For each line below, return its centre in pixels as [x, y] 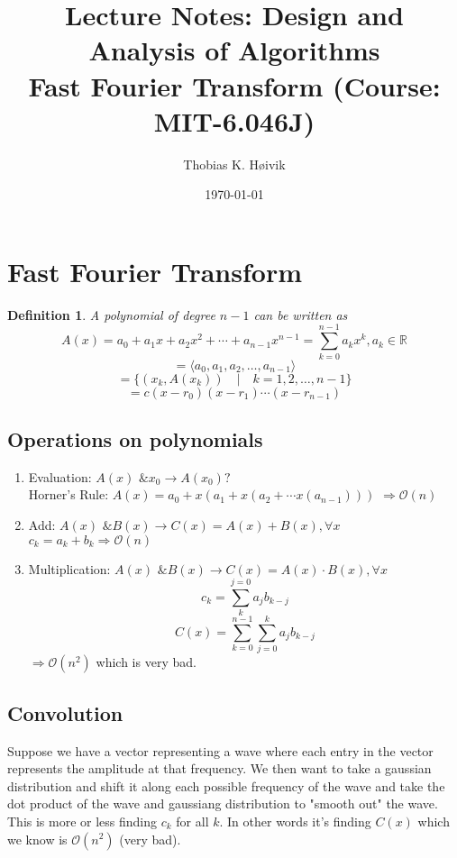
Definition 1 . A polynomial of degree [111, 314]
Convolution [65, 712]
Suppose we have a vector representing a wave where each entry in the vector [220, 750]
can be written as [301, 314]
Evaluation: [60, 476]
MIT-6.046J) [234, 120]
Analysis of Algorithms [234, 50]
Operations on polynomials [135, 438]
